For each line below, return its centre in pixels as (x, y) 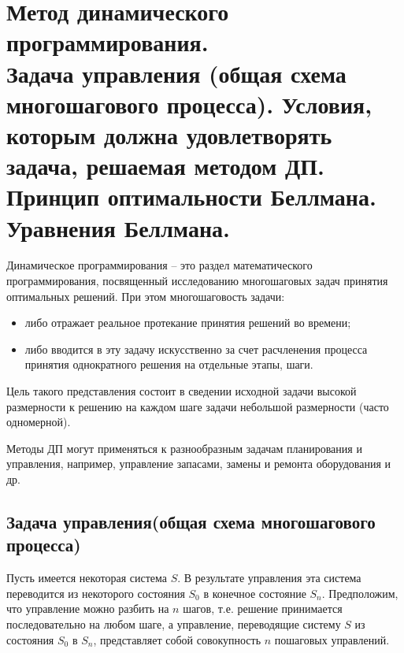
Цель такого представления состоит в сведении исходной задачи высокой (182, 391)
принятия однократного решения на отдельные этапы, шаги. (169, 364)
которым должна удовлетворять (169, 134)
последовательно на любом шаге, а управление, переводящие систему (174, 623)
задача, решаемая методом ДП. (166, 166)
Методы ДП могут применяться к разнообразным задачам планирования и (184, 448)
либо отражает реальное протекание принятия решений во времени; (188, 323)
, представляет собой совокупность (177, 639)
